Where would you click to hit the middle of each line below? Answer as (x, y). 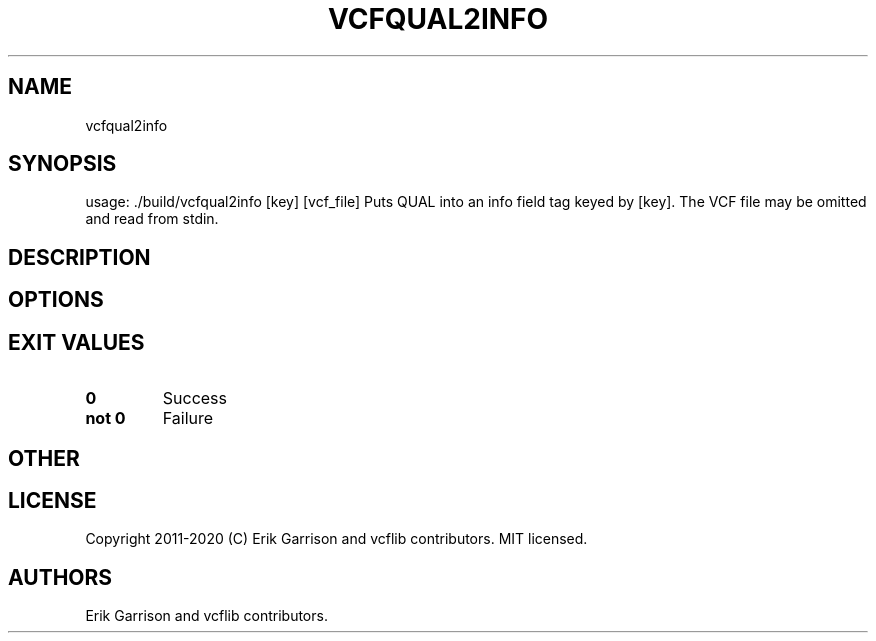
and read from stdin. (152, 219)
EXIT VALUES (76, 342)
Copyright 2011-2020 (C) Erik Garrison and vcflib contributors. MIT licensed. (336, 539)
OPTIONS (56, 300)
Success (195, 398)
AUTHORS (60, 577)
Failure (188, 418)
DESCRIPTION (79, 257)
